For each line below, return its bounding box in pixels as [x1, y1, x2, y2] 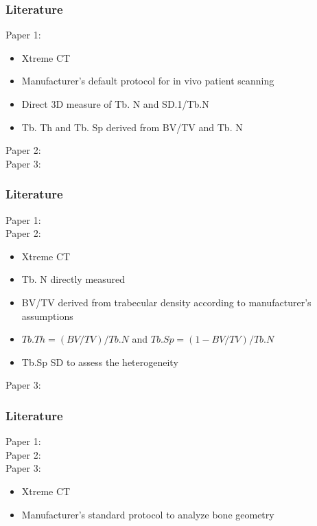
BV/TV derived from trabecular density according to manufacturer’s [21, 295, 312, 309]
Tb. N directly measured [21, 272, 126, 286]
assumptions [21, 308, 73, 323]
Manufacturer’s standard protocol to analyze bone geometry [21, 507, 274, 521]
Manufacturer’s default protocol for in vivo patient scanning [21, 73, 274, 88]
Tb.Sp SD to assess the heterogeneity [21, 354, 178, 369]
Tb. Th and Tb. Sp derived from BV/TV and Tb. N [21, 119, 243, 134]
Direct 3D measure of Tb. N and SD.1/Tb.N [21, 97, 209, 111]
